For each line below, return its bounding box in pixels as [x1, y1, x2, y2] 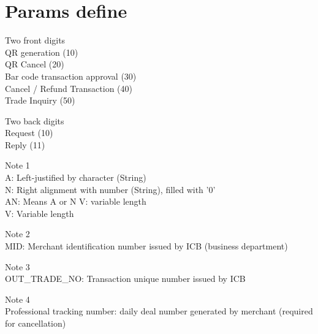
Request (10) [5, 126, 53, 139]
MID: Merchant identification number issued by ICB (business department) [5, 240, 288, 252]
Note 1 [5, 159, 30, 172]
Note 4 [5, 292, 30, 305]
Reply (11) [5, 138, 45, 151]
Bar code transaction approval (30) [5, 69, 137, 82]
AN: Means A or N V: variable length [5, 195, 146, 208]
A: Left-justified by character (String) [5, 171, 146, 184]
